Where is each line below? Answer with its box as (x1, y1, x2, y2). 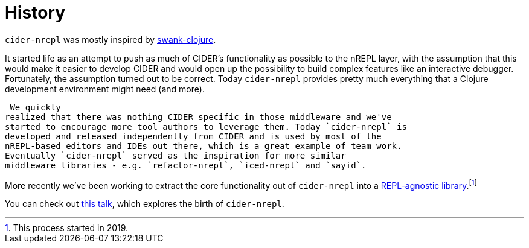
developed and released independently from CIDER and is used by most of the (5, 131, 382, 141)
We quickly (10, 102, 61, 112)
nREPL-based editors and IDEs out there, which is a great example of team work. (5, 141, 402, 151)
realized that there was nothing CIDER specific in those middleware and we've (5, 112, 392, 122)
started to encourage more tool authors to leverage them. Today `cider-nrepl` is (5, 121, 407, 132)
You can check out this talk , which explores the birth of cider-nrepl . (5, 199, 284, 209)
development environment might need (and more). (5, 83, 205, 94)
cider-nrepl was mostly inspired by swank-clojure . (5, 34, 216, 45)
